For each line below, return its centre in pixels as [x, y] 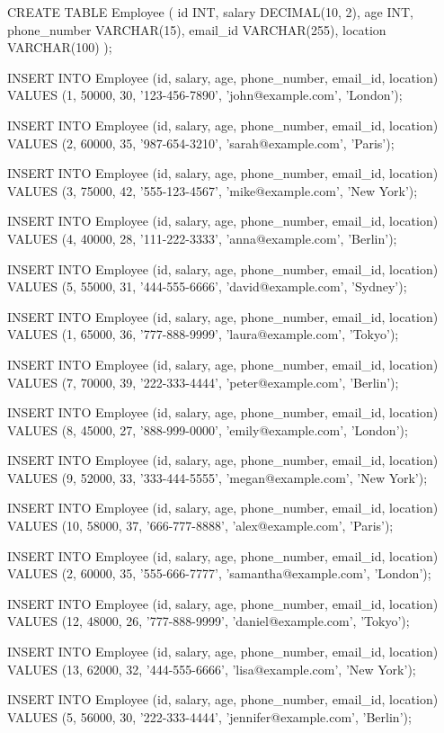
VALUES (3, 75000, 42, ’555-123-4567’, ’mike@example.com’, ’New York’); [213, 190]
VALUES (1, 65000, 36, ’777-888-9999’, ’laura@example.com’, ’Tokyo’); [203, 334]
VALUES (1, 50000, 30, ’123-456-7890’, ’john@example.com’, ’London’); [205, 95]
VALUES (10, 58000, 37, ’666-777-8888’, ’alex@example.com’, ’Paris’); [200, 526]
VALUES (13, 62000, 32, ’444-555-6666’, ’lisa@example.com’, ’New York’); [212, 669]
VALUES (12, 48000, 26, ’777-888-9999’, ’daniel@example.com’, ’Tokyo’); [209, 621]
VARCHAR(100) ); [60, 47]
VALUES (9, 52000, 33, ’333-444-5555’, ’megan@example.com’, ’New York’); [218, 477]
